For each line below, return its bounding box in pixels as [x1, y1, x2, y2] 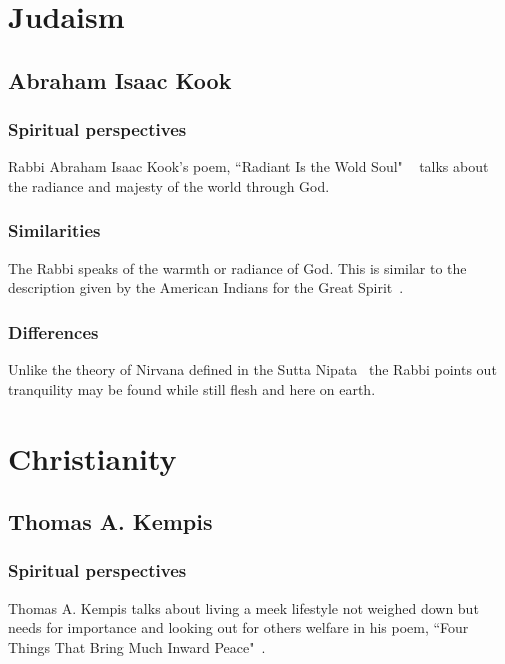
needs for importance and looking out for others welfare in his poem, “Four [8, 617, 469, 638]
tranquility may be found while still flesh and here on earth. [8, 378, 376, 399]
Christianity [8, 437, 177, 478]
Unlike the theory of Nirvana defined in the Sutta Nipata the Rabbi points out [8, 359, 497, 380]
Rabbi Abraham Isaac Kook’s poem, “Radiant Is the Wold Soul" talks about [8, 156, 489, 177]
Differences [8, 319, 99, 344]
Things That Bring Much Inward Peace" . [8, 636, 266, 657]
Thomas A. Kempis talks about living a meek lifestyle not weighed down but [8, 597, 479, 618]
